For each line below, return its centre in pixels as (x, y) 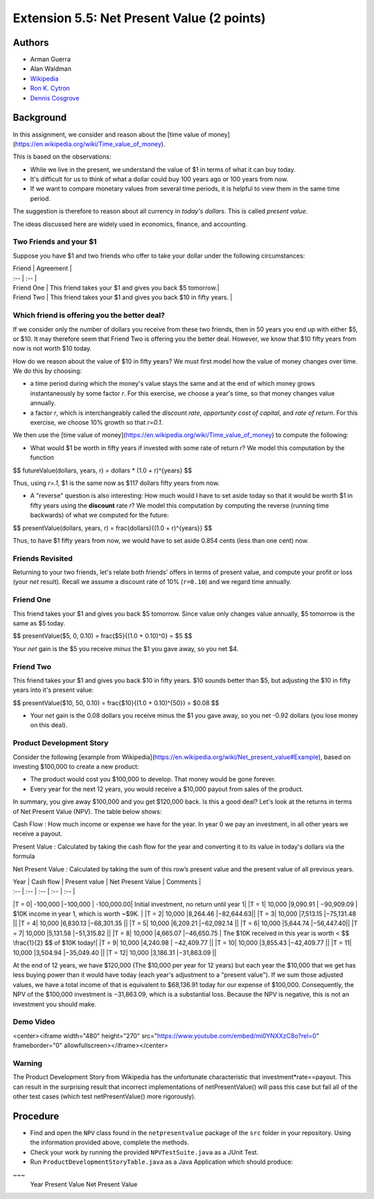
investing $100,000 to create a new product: (76, 766)
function (42, 458)
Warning (28, 1063)
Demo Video (34, 1022)
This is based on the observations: (62, 157)
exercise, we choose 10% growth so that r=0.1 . (96, 423)
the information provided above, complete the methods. (110, 1142)
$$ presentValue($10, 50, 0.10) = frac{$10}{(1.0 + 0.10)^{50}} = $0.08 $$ (116, 702)
